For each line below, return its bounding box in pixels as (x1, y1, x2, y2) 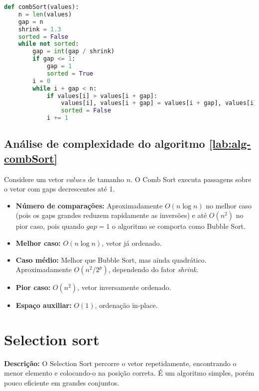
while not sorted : (18, 40, 79, 48)
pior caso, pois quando (15, 221, 84, 231)
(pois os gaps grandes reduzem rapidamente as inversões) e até (15, 210, 207, 220)
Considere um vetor (4, 174, 64, 184)
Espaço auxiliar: (15, 300, 72, 310)
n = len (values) (18, 10, 72, 18)
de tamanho (88, 174, 125, 184)
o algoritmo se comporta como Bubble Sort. (112, 221, 246, 231)
